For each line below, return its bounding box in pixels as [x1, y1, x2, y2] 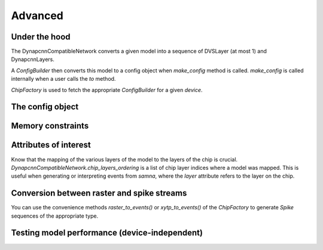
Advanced [11, 9, 64, 22]
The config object [11, 102, 79, 112]
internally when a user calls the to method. [11, 75, 116, 83]
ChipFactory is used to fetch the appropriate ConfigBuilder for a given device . [11, 86, 203, 93]
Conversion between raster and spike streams [11, 188, 187, 199]
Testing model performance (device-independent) [11, 228, 203, 238]
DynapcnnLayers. [11, 56, 55, 63]
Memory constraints [11, 121, 89, 131]
